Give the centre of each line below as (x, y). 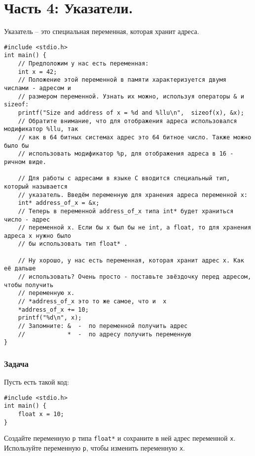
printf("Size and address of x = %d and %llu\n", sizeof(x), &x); (131, 113)
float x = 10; (41, 414)
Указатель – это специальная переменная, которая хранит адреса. (102, 31)
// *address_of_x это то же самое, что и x (92, 302)
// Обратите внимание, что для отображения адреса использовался (127, 121)
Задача (17, 363)
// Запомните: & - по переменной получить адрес (103, 326)
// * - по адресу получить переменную (105, 334)
